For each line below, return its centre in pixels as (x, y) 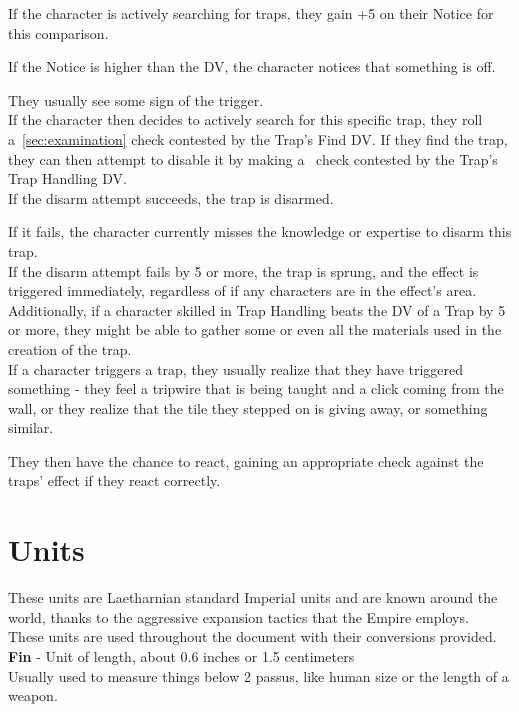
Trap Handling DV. (67, 178)
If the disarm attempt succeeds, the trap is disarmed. (171, 197)
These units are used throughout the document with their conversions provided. (252, 636)
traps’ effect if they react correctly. (114, 480)
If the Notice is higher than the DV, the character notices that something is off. (252, 66)
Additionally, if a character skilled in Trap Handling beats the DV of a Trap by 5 (257, 309)
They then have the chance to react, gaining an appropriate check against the (246, 460)
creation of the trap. (70, 348)
